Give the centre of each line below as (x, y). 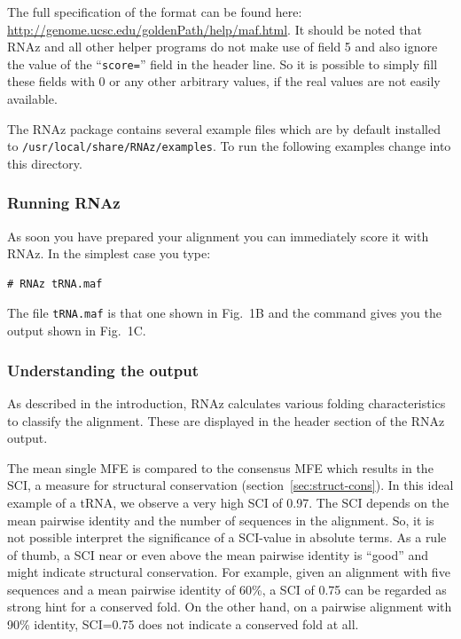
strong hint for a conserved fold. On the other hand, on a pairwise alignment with (230, 607)
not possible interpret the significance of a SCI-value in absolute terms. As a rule (227, 537)
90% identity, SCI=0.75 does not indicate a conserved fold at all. (183, 624)
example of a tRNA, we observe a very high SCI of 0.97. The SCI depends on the (228, 502)
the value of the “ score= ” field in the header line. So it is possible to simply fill (223, 63)
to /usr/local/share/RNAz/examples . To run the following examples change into (229, 146)
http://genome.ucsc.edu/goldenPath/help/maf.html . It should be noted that (215, 29)
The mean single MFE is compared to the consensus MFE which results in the (220, 467)
